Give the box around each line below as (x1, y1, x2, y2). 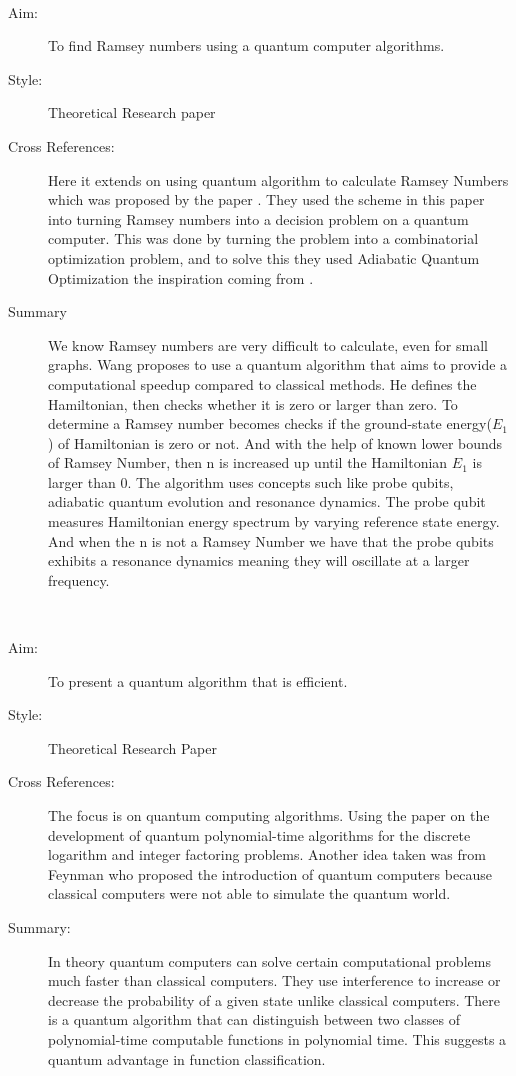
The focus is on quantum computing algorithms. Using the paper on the (48, 805, 490, 825)
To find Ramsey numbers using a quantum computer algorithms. (48, 35, 445, 56)
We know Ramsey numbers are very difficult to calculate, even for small (48, 334, 488, 355)
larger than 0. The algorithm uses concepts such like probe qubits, (48, 471, 454, 492)
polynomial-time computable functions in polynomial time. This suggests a (48, 1028, 507, 1049)
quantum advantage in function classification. (48, 1048, 326, 1069)
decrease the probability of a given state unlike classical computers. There (48, 989, 501, 1010)
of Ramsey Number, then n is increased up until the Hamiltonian (48, 452, 448, 473)
